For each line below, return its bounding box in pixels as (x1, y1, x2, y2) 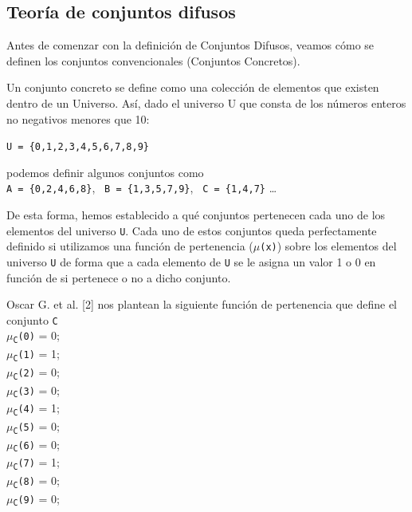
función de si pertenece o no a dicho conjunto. (6, 269, 231, 286)
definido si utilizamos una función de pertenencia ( (6, 238, 253, 254)
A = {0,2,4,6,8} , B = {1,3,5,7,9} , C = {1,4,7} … (6, 179, 277, 196)
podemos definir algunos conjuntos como (6, 163, 204, 180)
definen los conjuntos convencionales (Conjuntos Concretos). (6, 52, 300, 69)
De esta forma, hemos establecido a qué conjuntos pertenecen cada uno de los (6, 207, 386, 223)
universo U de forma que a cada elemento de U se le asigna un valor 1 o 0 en (6, 253, 376, 270)
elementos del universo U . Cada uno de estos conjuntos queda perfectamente (6, 222, 377, 238)
